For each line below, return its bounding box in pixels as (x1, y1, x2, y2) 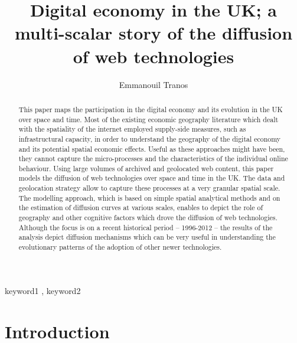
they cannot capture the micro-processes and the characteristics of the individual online (18, 153, 288, 164)
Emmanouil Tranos (119, 78, 188, 90)
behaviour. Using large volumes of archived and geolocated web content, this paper (18, 163, 274, 173)
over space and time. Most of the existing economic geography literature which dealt (18, 114, 279, 124)
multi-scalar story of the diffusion (14, 21, 293, 45)
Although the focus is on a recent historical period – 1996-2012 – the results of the (18, 222, 273, 232)
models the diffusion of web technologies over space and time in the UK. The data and (18, 173, 285, 183)
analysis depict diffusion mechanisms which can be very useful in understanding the (18, 232, 276, 242)
